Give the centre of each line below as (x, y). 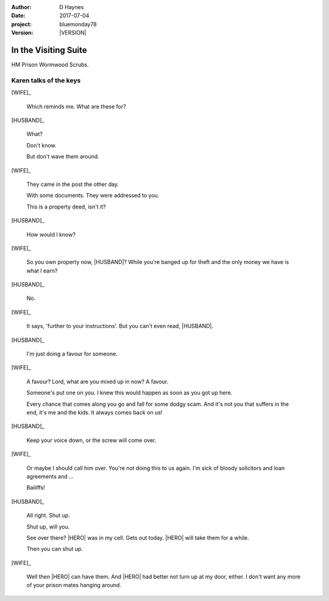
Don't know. (42, 145)
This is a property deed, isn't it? (66, 207)
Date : (18, 16)
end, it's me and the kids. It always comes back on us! (94, 412)
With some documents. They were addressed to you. (93, 196)
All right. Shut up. (48, 516)
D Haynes (72, 7)
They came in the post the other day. (73, 184)
